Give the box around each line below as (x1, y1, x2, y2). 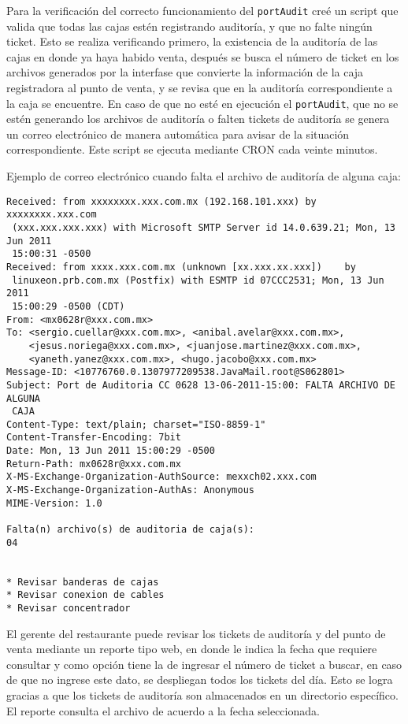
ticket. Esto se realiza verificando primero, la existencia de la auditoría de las (6, 33, 378, 50)
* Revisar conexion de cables (6, 589, 165, 601)
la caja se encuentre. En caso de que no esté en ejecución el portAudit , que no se (6, 95, 399, 111)
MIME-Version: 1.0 (6, 497, 102, 509)
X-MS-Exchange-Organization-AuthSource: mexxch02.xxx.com (6, 471, 317, 483)
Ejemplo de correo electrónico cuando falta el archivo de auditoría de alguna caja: (6, 168, 401, 184)
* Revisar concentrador (6, 603, 131, 614)
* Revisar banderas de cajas (6, 576, 159, 588)
